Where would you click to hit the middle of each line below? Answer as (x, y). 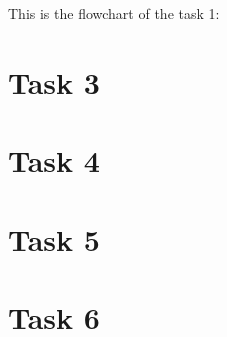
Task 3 (54, 81)
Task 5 (54, 238)
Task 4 (54, 160)
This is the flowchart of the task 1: (114, 13)
